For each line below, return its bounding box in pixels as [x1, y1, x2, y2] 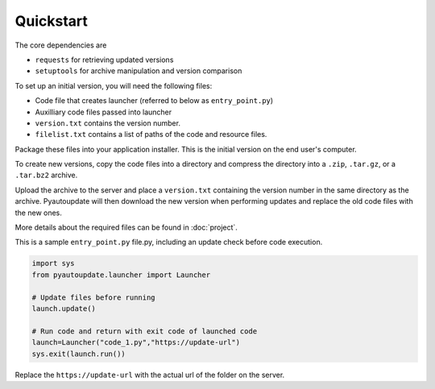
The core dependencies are [14, 40, 107, 50]
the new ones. [14, 208, 62, 217]
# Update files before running [31, 292, 156, 302]
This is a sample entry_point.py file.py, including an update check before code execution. [14, 238, 323, 247]
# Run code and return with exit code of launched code [31, 326, 258, 336]
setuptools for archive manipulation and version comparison [35, 66, 242, 76]
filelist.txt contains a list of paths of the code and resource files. [35, 130, 267, 139]
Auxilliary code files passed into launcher [35, 107, 172, 117]
